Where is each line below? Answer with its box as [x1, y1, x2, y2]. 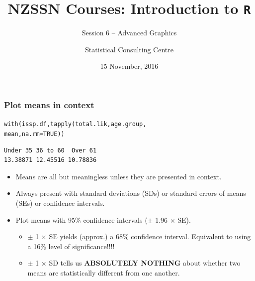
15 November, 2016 [100, 61, 159, 71]
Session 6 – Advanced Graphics [82, 27, 177, 38]
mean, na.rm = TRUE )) [4, 130, 65, 138]
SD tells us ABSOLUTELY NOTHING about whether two [49, 258, 241, 268]
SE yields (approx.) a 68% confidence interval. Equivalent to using [49, 231, 251, 242]
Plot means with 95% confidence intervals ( [15, 214, 148, 225]
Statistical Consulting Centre [85, 44, 173, 54]
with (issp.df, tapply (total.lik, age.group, [4, 121, 147, 128]
